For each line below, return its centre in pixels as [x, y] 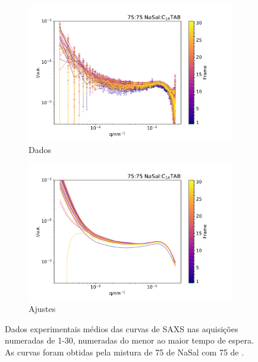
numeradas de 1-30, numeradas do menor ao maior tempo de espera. [129, 340]
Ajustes [42, 308]
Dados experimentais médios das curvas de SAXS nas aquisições [122, 328]
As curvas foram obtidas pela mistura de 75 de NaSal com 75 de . [125, 352]
